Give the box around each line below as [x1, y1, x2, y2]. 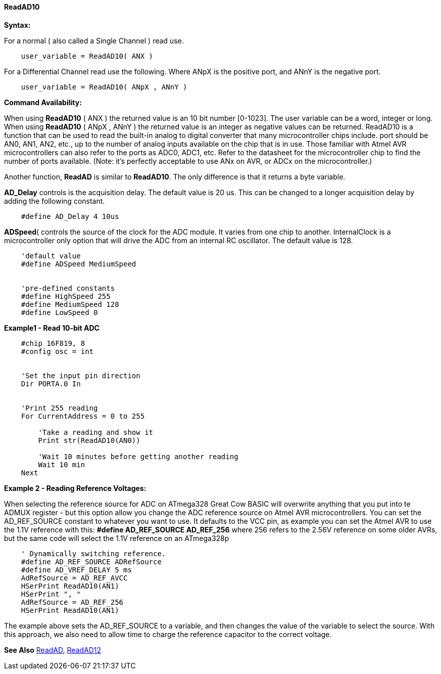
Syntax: [4, 20, 31, 29]
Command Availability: [4, 98, 82, 107]
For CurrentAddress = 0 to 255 [21, 412, 145, 420]
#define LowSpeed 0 [21, 308, 98, 317]
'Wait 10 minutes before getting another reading [38, 452, 238, 461]
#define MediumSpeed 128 [21, 300, 119, 308]
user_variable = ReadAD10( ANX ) [21, 52, 154, 60]
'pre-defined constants [21, 284, 115, 292]
